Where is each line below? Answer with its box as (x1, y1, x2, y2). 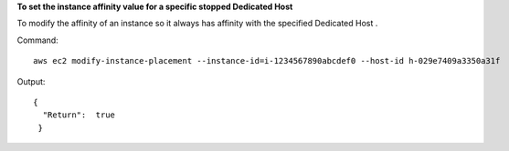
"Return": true (42, 110, 116, 120)
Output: (16, 75, 46, 86)
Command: (16, 35, 58, 45)
